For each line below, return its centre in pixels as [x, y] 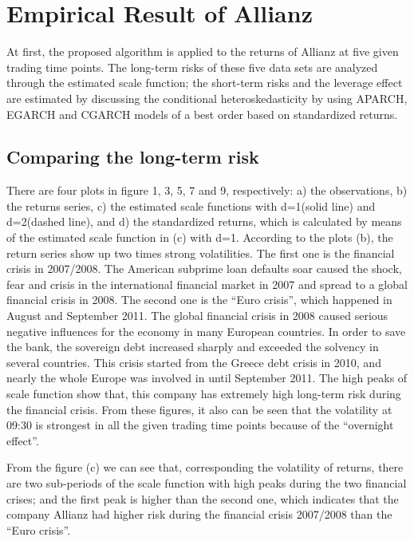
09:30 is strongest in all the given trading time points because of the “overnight [200, 425]
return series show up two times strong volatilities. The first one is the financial [201, 253]
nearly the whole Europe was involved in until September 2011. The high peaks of [207, 378]
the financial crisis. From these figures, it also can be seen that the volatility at [199, 409]
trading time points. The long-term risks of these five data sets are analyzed [192, 67]
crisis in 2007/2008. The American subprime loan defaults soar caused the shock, [204, 269]
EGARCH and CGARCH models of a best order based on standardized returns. [202, 114]
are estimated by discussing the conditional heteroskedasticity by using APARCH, [207, 98]
